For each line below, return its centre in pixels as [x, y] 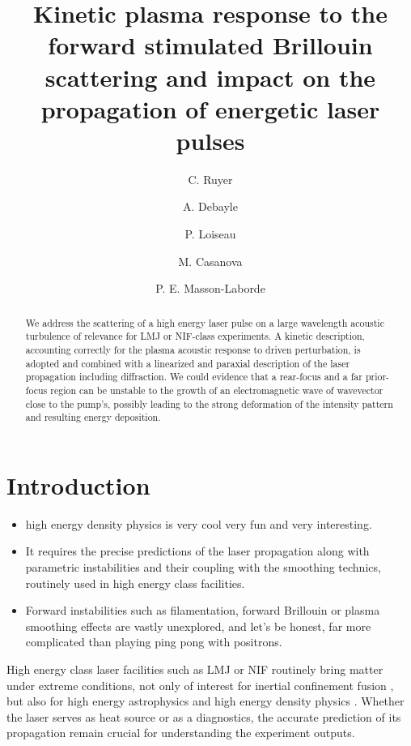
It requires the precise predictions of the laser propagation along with [197, 551]
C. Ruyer [210, 179]
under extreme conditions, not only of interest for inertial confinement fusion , [200, 685]
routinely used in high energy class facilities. [135, 583]
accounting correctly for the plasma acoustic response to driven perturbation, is [193, 349]
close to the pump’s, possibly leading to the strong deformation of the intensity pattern [209, 403]
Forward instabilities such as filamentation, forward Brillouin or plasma [203, 610]
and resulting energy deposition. [93, 417]
